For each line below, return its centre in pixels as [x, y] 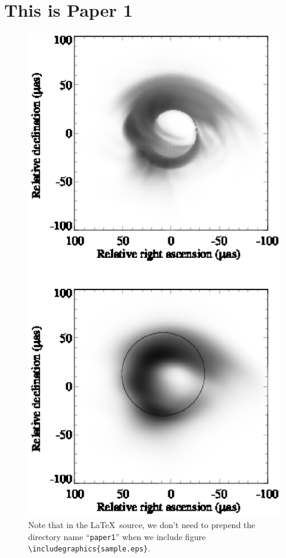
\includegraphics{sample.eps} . [89, 548]
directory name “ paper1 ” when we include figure [117, 536]
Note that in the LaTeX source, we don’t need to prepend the [142, 525]
